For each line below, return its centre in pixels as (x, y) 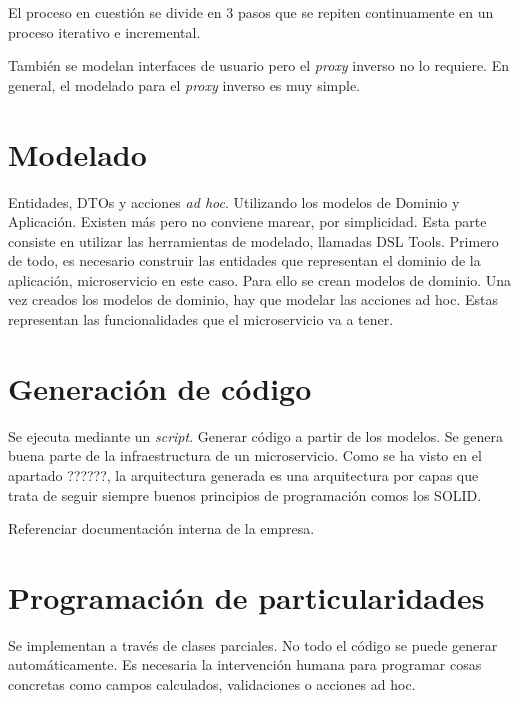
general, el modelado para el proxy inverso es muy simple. (184, 84)
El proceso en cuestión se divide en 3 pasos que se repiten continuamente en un (251, 12)
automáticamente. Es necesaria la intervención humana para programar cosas (245, 664)
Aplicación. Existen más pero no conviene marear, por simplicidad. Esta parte (247, 221)
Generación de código (160, 387)
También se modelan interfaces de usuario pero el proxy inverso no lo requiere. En (258, 65)
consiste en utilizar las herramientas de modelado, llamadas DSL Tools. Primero (253, 240)
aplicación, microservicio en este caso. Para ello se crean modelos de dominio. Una (260, 279)
